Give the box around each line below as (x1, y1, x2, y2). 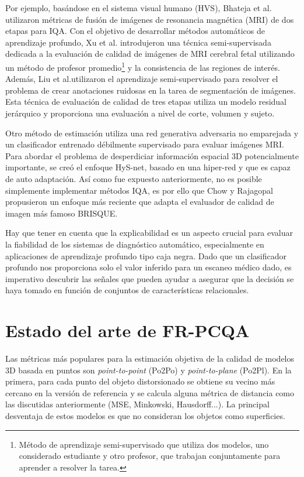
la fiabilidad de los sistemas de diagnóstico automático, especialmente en (5, 238, 264, 250)
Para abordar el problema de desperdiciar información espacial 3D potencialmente (5, 149, 299, 162)
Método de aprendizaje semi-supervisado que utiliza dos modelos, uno (19, 438, 269, 450)
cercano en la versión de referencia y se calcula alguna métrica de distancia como (5, 386, 295, 399)
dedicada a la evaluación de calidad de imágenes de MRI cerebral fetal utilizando (5, 47, 295, 60)
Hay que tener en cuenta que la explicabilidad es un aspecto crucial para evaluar (5, 227, 293, 239)
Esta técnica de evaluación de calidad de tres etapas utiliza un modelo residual (5, 95, 287, 108)
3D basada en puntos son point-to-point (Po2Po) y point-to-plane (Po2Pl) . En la (5, 363, 292, 376)
